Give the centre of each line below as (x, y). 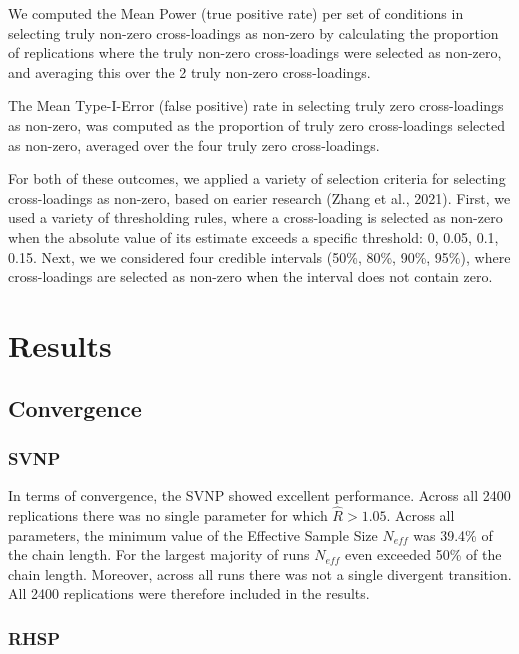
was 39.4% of (453, 534)
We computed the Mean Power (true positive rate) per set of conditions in (236, 13)
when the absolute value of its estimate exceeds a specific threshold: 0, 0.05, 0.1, (253, 236)
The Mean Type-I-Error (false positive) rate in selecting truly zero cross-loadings (256, 105)
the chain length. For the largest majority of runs (159, 554)
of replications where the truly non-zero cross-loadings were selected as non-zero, (255, 52)
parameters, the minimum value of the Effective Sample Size (193, 534)
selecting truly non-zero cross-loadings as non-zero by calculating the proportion (253, 32)
